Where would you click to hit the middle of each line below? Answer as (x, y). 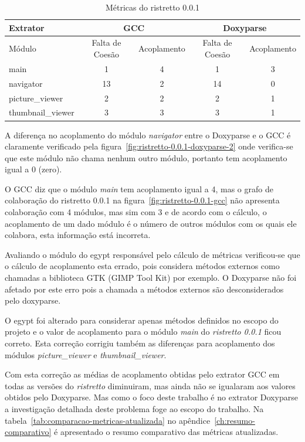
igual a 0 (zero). (33, 169)
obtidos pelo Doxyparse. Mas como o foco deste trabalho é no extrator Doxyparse (151, 397)
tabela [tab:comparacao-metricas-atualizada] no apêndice (108, 420)
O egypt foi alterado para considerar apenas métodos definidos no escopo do (142, 320)
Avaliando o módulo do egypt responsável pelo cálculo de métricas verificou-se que (152, 254)
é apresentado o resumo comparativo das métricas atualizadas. (166, 432)
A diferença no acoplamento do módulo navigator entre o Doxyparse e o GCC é (148, 135)
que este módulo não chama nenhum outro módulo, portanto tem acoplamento (146, 157)
